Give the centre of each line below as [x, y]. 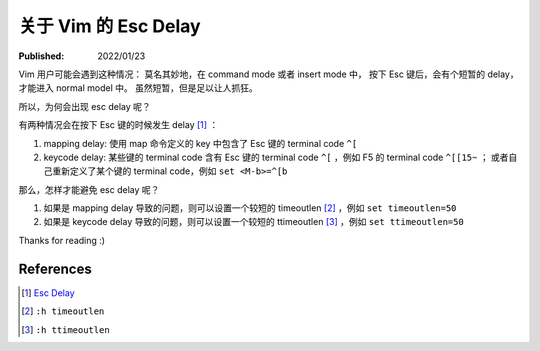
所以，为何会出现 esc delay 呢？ [85, 106]
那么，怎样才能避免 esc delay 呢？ [89, 189]
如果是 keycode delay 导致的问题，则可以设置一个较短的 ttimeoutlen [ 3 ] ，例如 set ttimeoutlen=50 [253, 222]
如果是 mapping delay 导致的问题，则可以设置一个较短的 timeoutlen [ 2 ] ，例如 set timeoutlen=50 [250, 208]
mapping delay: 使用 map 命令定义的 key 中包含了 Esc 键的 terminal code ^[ [200, 143]
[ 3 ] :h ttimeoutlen [65, 329]
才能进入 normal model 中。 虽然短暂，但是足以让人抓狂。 [138, 88]
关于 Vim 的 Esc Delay [109, 26]
